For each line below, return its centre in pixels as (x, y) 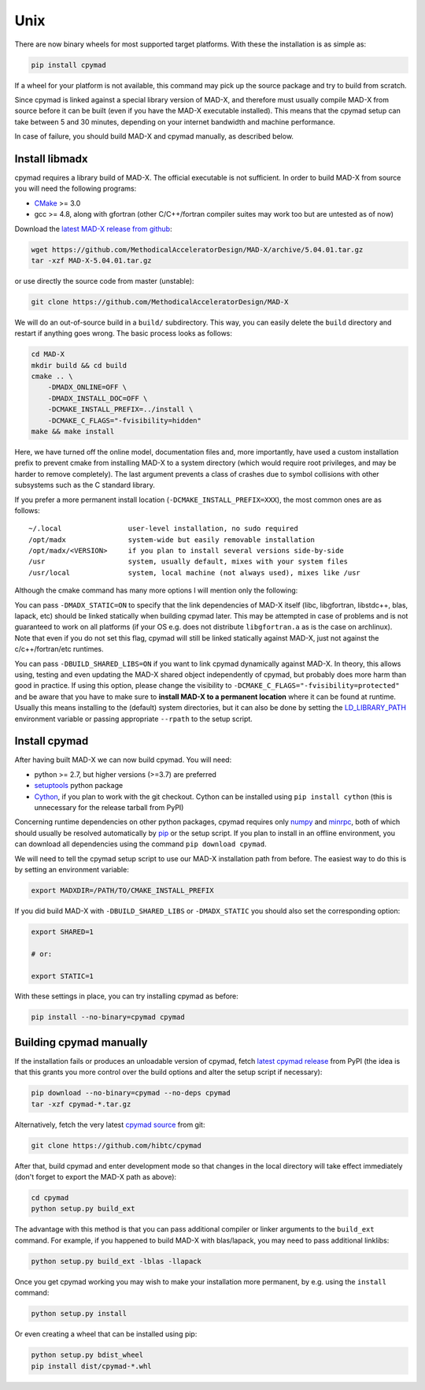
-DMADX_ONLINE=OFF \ (87, 387)
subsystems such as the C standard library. (85, 485)
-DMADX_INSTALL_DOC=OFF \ (98, 398)
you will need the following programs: (76, 188)
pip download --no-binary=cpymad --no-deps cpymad (131, 1093)
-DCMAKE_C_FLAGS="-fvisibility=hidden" (125, 420)
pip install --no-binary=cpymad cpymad (108, 1017)
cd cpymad (50, 1198)
